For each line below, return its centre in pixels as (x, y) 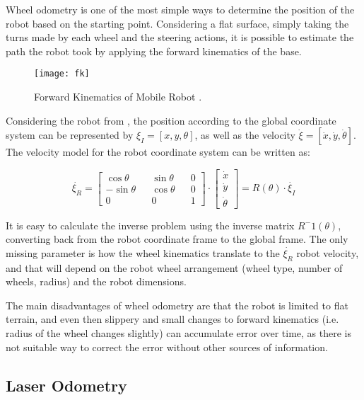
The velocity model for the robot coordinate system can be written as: (158, 152)
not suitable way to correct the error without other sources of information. (167, 347)
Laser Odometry (66, 385)
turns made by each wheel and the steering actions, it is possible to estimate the (180, 37)
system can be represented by (70, 135)
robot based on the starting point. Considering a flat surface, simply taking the (177, 23)
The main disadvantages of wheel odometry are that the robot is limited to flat (177, 305)
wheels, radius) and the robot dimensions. (96, 281)
